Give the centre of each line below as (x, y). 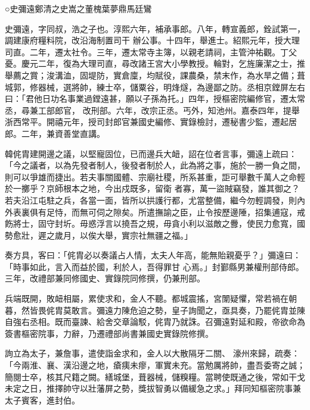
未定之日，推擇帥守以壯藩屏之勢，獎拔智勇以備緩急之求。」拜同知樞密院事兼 (153, 388)
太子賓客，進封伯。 (42, 400)
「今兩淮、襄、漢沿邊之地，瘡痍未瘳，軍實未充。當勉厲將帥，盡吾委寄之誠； (155, 365)
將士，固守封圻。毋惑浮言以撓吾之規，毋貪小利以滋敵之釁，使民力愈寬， (155, 223)
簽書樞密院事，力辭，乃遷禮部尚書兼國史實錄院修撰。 (109, 333)
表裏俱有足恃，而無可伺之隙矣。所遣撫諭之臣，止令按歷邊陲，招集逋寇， (155, 212)
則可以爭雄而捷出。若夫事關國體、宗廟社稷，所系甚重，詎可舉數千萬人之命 (151, 176)
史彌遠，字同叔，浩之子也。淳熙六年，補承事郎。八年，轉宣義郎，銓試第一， (155, 28)
